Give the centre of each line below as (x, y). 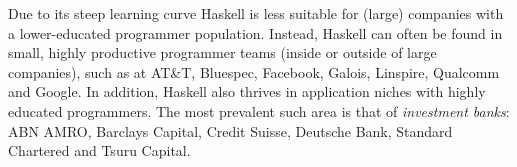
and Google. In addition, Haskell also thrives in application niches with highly (247, 91)
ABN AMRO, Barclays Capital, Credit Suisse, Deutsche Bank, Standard (230, 130)
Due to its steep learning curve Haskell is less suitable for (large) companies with (256, 13)
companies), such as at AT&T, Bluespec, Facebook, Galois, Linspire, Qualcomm (254, 71)
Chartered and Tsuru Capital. (99, 150)
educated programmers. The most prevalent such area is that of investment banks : (259, 110)
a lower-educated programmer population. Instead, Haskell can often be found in (255, 32)
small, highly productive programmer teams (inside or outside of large (222, 52)
